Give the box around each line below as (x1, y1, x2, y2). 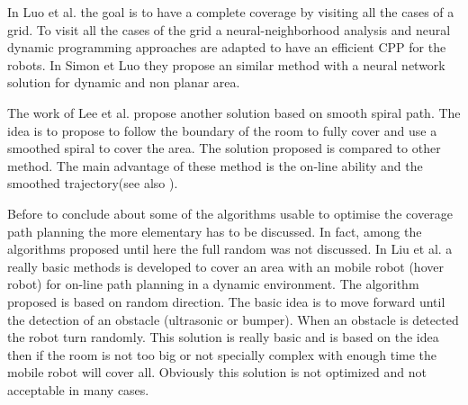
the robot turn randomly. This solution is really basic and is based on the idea (7, 328, 439, 346)
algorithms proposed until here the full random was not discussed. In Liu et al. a (7, 239, 453, 258)
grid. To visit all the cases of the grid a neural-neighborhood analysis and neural (7, 20, 451, 39)
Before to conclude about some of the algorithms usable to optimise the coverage (7, 203, 453, 222)
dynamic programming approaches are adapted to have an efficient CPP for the (7, 38, 446, 57)
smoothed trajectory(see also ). (7, 174, 178, 193)
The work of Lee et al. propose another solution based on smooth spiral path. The (7, 103, 461, 121)
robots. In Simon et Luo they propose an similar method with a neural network (7, 55, 445, 74)
